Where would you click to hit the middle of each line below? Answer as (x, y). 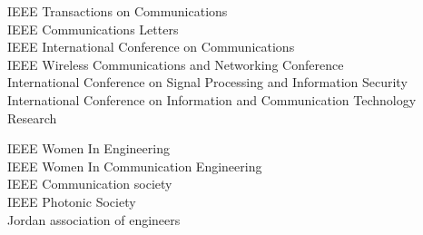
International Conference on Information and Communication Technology (212, 99)
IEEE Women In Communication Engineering (135, 166)
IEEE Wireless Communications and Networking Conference (176, 64)
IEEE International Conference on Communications (151, 47)
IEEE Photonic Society (72, 201)
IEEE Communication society (90, 184)
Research (32, 117)
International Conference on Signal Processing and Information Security (207, 82)
